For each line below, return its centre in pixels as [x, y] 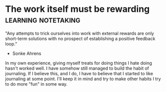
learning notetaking [43, 20]
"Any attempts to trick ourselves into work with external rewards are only [80, 33]
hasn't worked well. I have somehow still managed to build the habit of [77, 68]
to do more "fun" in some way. [37, 84]
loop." [11, 44]
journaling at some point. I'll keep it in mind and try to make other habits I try [83, 79]
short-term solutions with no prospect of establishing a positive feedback [80, 39]
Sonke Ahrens [27, 53]
